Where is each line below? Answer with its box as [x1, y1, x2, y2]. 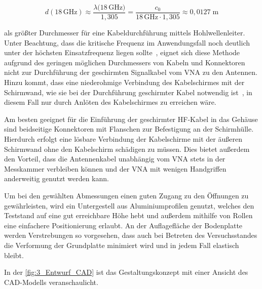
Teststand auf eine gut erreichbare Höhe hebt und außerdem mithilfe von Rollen [4, 210, 253, 221]
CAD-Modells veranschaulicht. [4, 276, 98, 287]
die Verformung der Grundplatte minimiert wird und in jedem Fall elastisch [4, 239, 239, 250]
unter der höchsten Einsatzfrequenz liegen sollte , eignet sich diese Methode [4, 47, 240, 58]
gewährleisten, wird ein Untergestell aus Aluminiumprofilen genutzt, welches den [4, 200, 254, 211]
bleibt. [4, 250, 24, 260]
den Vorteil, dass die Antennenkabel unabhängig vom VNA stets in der [4, 153, 226, 164]
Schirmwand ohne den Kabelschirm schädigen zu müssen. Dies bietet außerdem [4, 143, 250, 154]
